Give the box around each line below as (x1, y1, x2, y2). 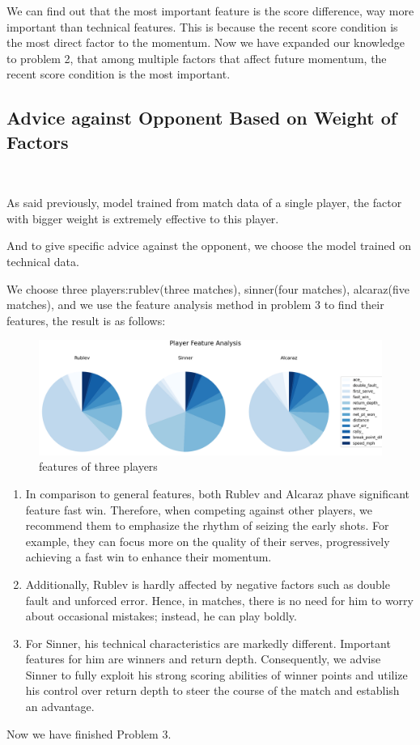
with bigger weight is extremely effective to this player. (6, 210, 279, 226)
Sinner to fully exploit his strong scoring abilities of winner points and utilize (25, 666, 408, 683)
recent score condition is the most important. (6, 66, 231, 83)
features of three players (39, 458, 158, 475)
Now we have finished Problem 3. (6, 725, 172, 742)
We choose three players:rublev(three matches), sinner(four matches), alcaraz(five (6, 280, 410, 297)
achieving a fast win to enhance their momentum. (25, 548, 272, 565)
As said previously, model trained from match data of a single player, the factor (6, 194, 402, 211)
